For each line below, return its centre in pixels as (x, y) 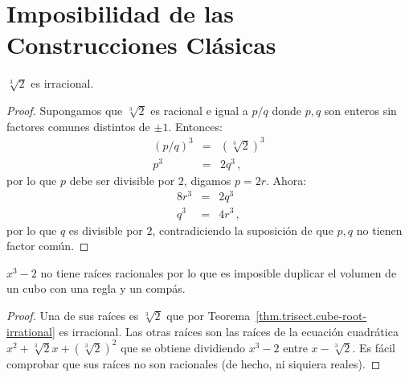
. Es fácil (374, 347)
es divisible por (106, 230)
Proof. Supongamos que (65, 110)
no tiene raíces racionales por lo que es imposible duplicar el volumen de (219, 272)
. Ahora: (286, 180)
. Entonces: (195, 126)
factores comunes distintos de (78, 126)
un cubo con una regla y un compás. (96, 288)
